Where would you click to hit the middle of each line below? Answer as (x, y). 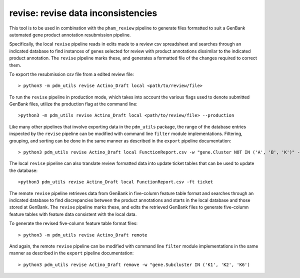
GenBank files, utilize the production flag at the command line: (73, 104)
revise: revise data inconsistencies (83, 13)
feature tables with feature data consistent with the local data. (73, 214)
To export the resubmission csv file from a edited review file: (72, 74)
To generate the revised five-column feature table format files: (73, 223)
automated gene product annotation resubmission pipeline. (70, 34)
